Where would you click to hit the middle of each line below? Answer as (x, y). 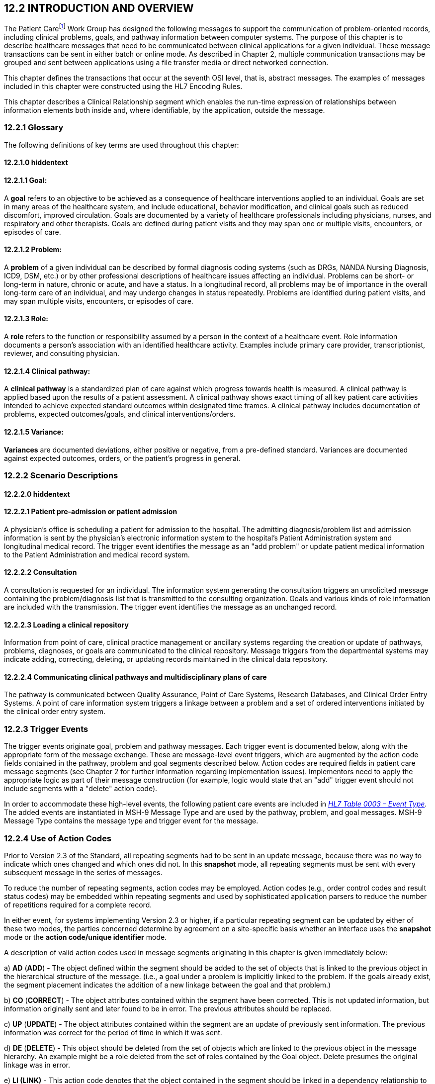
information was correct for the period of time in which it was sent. (113, 1032)
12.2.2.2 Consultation (41, 572)
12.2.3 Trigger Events (46, 729)
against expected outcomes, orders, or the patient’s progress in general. (122, 458)
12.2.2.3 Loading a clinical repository (66, 625)
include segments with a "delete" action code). (81, 789)
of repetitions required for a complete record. (78, 904)
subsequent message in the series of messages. (83, 872)
